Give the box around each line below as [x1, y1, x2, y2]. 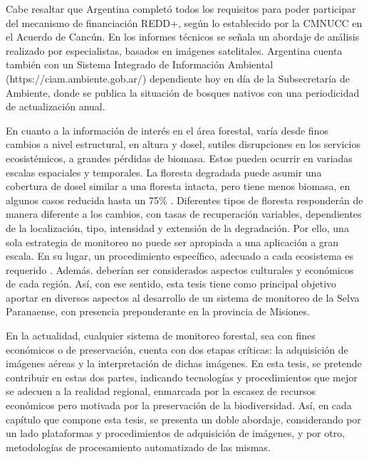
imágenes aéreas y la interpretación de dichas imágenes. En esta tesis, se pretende [6, 356, 362, 371]
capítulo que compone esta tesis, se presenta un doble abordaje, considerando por [6, 411, 361, 426]
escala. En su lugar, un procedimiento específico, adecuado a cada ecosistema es [6, 248, 353, 263]
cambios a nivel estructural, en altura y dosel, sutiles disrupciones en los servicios [6, 137, 360, 152]
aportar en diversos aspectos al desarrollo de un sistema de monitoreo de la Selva [6, 290, 360, 305]
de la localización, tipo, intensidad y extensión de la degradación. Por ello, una [6, 220, 349, 235]
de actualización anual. [6, 99, 105, 114]
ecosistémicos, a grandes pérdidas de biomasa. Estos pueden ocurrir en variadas [6, 150, 353, 165]
